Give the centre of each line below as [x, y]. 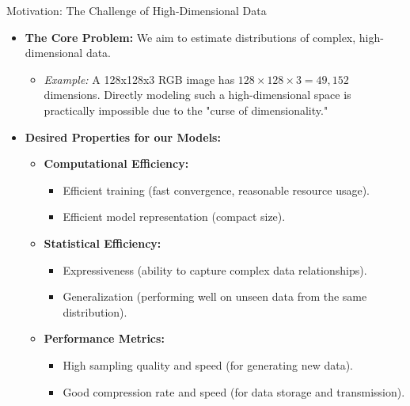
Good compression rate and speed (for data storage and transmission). [234, 391]
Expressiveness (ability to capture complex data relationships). [215, 269]
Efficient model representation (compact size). [174, 216]
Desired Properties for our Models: [123, 137]
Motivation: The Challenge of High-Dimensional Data [137, 10]
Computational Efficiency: [116, 163]
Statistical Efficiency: [102, 243]
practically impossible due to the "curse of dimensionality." [186, 110]
